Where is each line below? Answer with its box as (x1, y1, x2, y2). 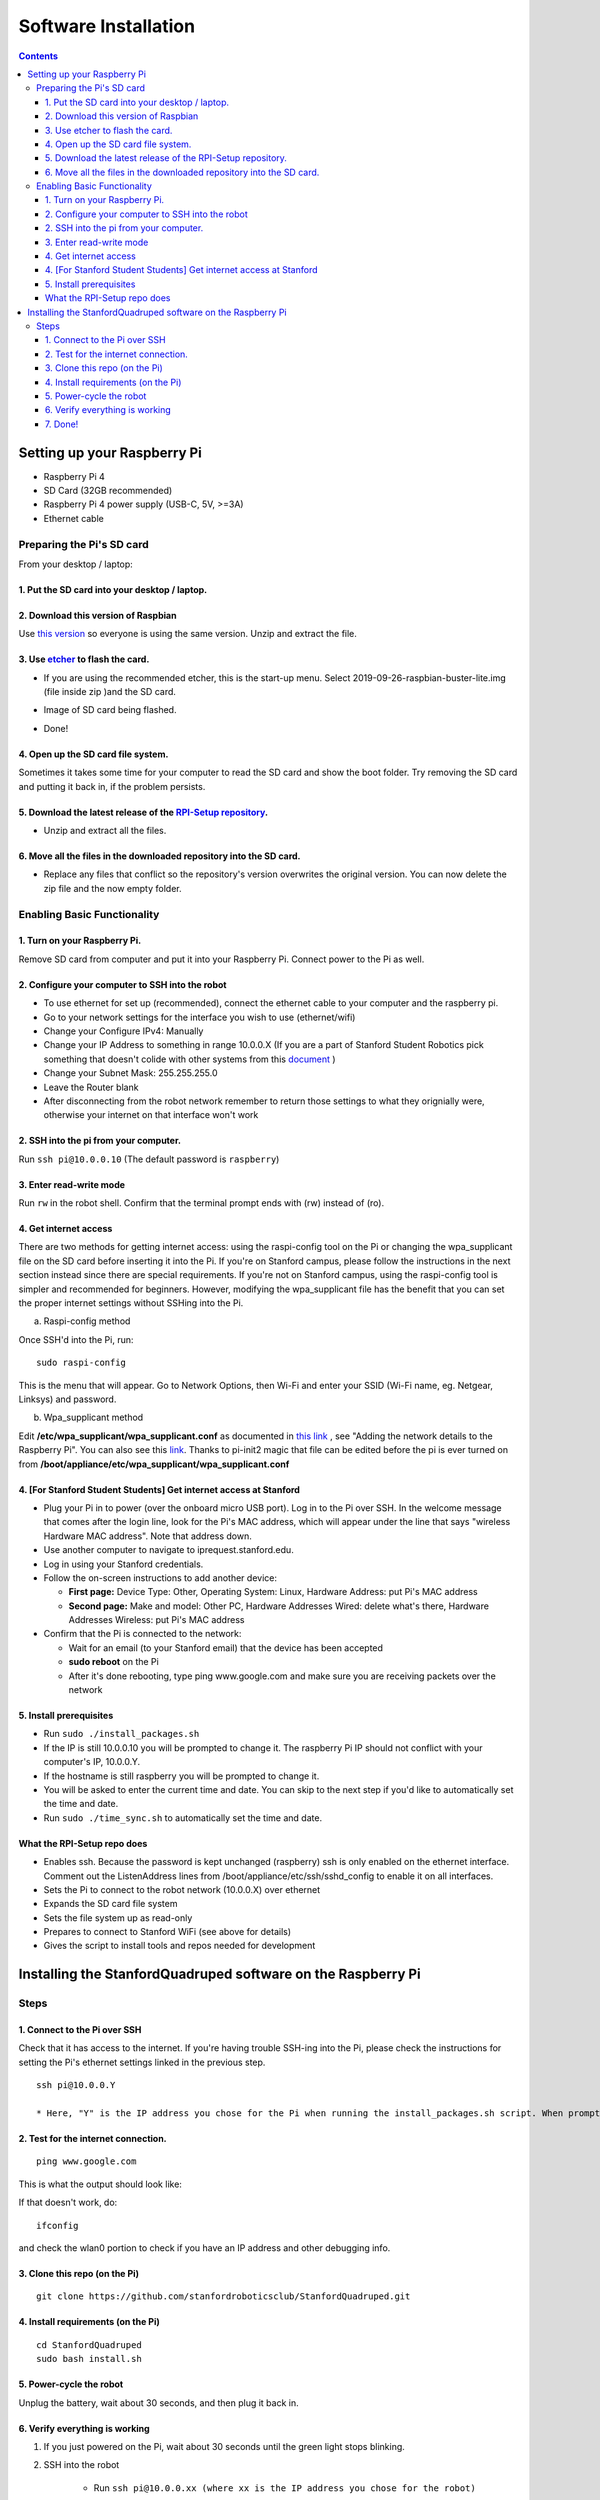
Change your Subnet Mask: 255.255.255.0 (43, 1067, 219, 1079)
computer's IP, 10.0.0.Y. (43, 1756, 141, 1768)
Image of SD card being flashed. (43, 704, 177, 716)
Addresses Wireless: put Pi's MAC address (68, 1614, 245, 1626)
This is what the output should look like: (18, 2178, 182, 2190)
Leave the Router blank (43, 1081, 139, 1093)
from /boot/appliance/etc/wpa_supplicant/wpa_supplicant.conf (18, 1458, 290, 1470)
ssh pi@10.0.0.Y (36, 2080, 116, 2091)
